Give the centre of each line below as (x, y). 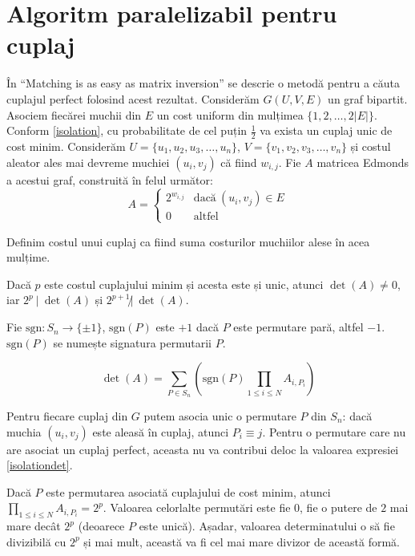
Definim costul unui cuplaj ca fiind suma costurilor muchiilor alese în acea (188, 241)
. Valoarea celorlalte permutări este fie (197, 507)
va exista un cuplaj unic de (326, 130)
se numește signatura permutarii (132, 342)
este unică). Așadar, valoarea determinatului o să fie (267, 526)
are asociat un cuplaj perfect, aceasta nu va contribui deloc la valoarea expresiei (203, 449)
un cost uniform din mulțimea (230, 114)
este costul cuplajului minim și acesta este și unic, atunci (184, 284)
